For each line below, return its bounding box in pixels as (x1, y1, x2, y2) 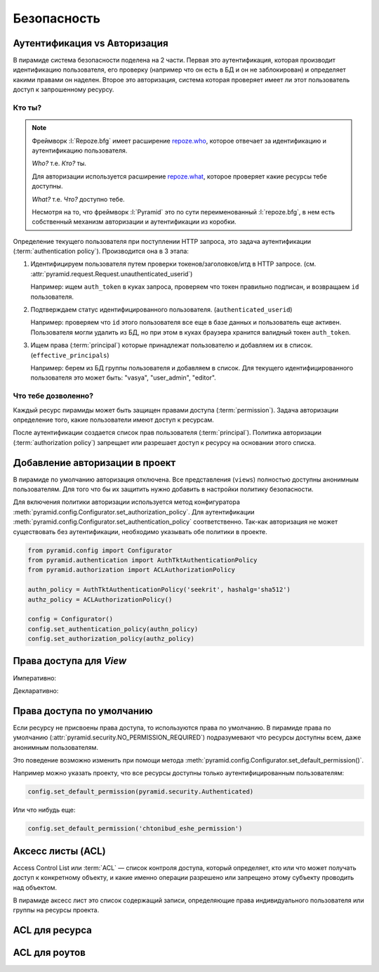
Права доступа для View (13, 655, 127, 667)
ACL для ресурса (13, 924, 93, 936)
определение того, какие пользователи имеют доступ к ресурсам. (13, 415, 214, 424)
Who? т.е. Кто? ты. (32, 159, 87, 168)
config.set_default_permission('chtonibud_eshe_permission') (27, 824, 243, 833)
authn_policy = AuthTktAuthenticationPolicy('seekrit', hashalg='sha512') (27, 585, 291, 594)
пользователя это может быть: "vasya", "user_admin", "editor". (30, 373, 217, 382)
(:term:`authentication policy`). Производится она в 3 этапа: (13, 247, 189, 256)
